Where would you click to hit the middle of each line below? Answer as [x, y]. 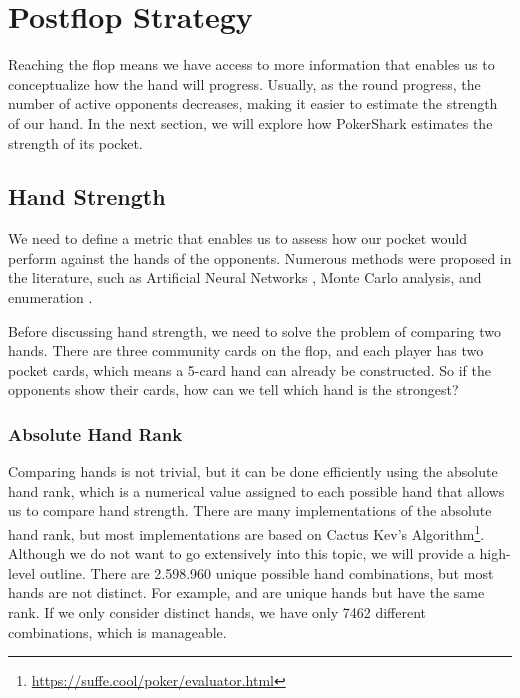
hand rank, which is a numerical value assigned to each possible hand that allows [256, 490]
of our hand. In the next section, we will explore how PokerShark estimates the [250, 122]
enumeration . [50, 297]
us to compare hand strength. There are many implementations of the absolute [250, 510]
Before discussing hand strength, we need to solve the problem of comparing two [255, 330]
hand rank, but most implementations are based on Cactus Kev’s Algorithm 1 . [246, 532]
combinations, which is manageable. [117, 631]
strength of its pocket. [75, 142]
